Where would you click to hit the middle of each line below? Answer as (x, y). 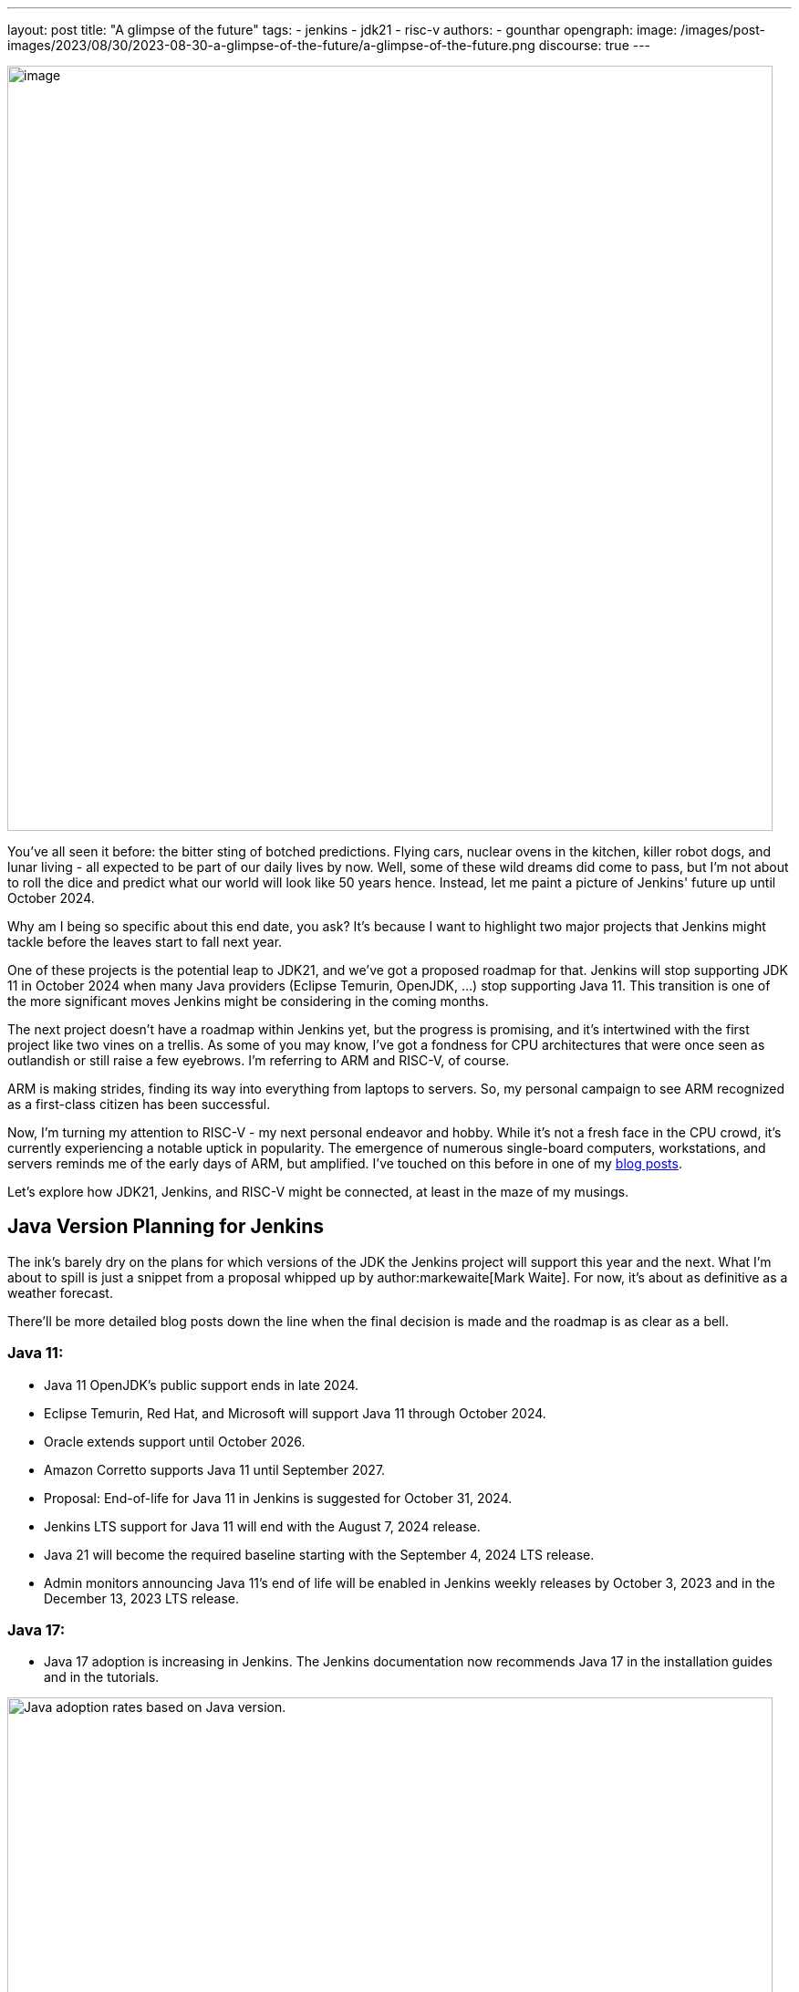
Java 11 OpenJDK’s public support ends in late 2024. (202, 1385)
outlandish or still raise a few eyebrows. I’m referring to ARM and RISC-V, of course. (259, 1060)
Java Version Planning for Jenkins (166, 1227)
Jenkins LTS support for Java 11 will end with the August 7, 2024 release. (262, 1526)
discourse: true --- (595, 45)
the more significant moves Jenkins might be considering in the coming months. (248, 1001)
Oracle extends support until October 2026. (175, 1441)
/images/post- (723, 30)
